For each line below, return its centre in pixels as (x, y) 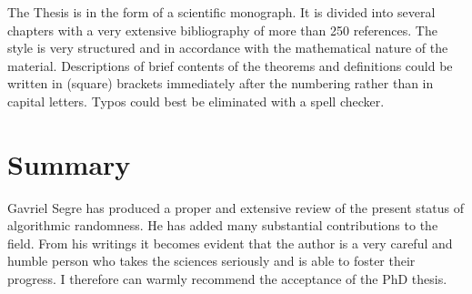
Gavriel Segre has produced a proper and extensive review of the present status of (236, 207)
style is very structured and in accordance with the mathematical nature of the (228, 48)
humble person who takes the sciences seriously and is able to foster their (211, 261)
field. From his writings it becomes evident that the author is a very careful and (230, 243)
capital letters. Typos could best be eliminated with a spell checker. (196, 101)
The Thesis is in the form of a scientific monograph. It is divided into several (221, 12)
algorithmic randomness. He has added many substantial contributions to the (223, 225)
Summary (69, 163)
